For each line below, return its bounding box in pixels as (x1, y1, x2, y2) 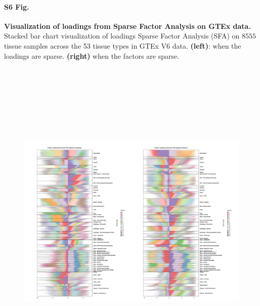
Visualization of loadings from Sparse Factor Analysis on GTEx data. (4, 20, 251, 31)
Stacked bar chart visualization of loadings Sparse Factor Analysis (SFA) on (4, 30, 240, 41)
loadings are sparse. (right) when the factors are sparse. (4, 50, 180, 61)
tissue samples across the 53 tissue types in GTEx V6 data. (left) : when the (4, 40, 241, 51)
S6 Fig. (4, 1, 29, 12)
